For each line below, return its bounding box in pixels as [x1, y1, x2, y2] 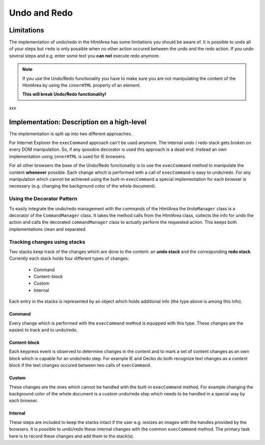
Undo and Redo [9, 7, 73, 18]
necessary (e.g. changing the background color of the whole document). [9, 183, 157, 189]
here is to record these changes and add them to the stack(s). [9, 433, 134, 439]
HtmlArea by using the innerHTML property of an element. [22, 83, 141, 88]
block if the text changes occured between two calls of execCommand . [9, 362, 152, 368]
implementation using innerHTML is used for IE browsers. [9, 153, 126, 159]
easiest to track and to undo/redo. [9, 327, 78, 333]
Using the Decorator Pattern [9, 195, 78, 202]
